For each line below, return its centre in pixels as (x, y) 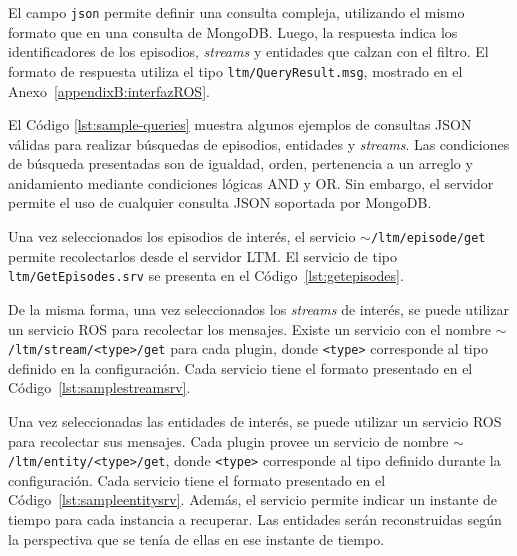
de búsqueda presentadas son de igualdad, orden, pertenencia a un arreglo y (240, 163)
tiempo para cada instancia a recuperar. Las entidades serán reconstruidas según (255, 519)
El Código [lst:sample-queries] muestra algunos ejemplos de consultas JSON (240, 124)
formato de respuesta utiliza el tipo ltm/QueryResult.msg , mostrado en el (235, 70)
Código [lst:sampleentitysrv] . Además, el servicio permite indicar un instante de (253, 499)
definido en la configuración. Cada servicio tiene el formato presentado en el (240, 367)
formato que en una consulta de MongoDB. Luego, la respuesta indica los (233, 31)
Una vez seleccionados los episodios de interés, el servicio (182, 236)
